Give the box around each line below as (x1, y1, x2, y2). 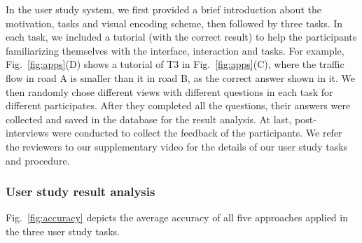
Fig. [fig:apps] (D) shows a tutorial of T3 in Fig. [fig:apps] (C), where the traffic (6, 57, 344, 71)
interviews (6, 125, 49, 140)
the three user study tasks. (6, 223, 120, 238)
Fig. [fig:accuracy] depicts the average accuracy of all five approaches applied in (6, 210, 348, 225)
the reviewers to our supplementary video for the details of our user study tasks (6, 139, 348, 153)
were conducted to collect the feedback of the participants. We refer (52, 125, 342, 140)
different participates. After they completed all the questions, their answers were (6, 98, 351, 113)
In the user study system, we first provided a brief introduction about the (6, 2, 321, 16)
